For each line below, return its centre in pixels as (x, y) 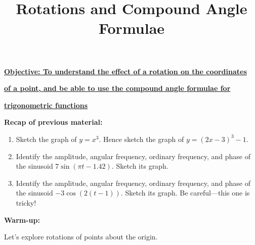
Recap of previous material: (53, 122)
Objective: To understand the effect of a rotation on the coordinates (125, 71)
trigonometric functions (46, 105)
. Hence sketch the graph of (141, 139)
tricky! (26, 202)
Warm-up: (22, 219)
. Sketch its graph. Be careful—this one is (185, 193)
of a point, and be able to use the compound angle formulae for (117, 88)
